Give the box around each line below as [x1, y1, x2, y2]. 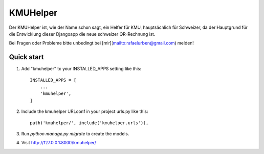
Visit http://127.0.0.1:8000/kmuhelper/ [21, 140, 96, 146]
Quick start [9, 53, 44, 61]
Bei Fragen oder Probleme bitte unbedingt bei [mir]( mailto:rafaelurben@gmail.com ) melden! [9, 40, 194, 46]
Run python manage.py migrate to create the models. [21, 131, 129, 136]
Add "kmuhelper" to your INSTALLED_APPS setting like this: [21, 66, 142, 72]
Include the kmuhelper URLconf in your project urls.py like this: [21, 109, 149, 114]
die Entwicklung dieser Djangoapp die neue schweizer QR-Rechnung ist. [9, 31, 155, 37]
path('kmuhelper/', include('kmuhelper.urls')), [30, 120, 149, 126]
